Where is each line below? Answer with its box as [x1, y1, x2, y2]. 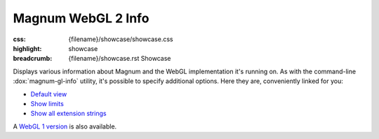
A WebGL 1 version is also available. [13, 122, 117, 131]
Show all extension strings [30, 109, 107, 118]
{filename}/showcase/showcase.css [68, 35, 173, 43]
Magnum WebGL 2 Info [13, 10, 149, 26]
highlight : [13, 44, 42, 52]
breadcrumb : [13, 54, 53, 63]
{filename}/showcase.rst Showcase [68, 54, 171, 63]
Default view [30, 89, 67, 98]
